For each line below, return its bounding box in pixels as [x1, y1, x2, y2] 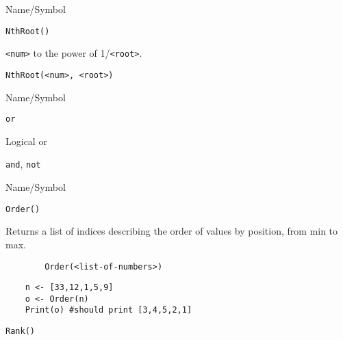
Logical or [5, 133, 47, 148]
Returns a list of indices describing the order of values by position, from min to [5, 224, 338, 238]
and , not [5, 157, 41, 171]
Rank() [5, 326, 35, 337]
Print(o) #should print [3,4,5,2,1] [25, 305, 192, 315]
